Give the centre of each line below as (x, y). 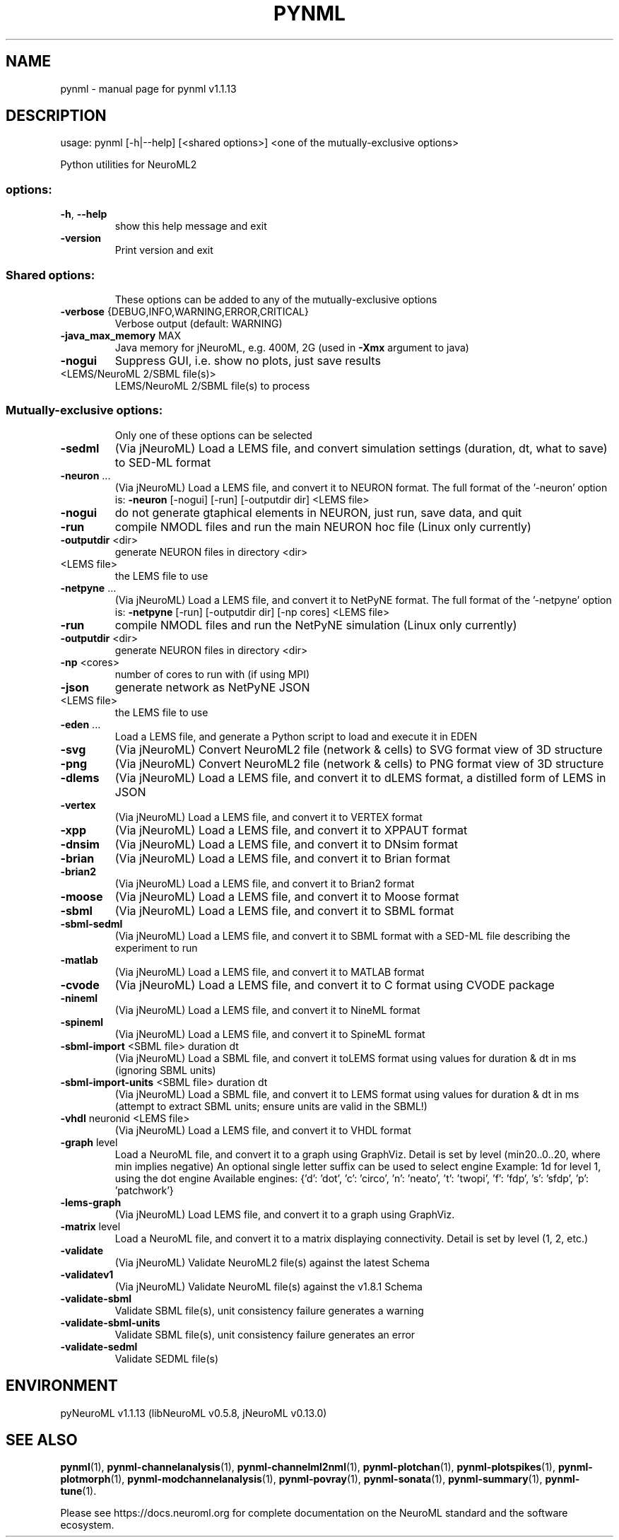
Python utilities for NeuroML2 (129, 165)
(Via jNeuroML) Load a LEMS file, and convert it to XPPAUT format (291, 830)
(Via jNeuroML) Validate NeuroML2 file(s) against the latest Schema (272, 1262)
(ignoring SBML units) (165, 1070)
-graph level (89, 1142)
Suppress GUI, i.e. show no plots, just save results (248, 360)
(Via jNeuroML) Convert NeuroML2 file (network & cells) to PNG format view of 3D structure (359, 763)
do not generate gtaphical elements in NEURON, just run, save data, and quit (318, 512)
